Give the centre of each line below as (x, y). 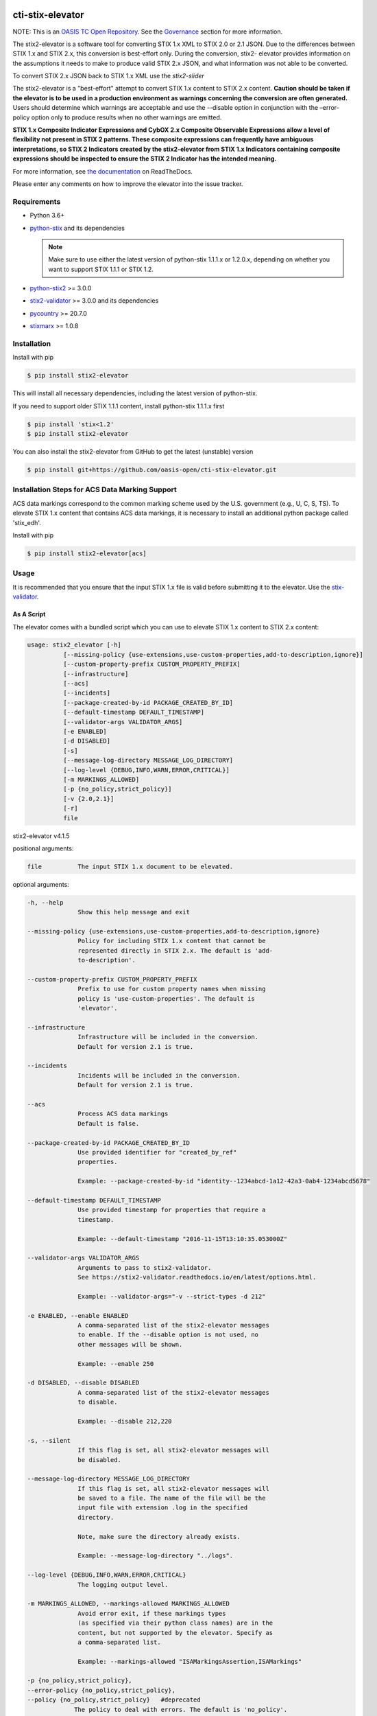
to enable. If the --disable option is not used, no (168, 1335)
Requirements (37, 201)
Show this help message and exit (134, 912)
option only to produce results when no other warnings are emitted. (126, 117)
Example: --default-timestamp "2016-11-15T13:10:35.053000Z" (183, 1239)
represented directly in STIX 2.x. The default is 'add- (175, 950)
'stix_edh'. (27, 522)
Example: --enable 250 (116, 1364)
